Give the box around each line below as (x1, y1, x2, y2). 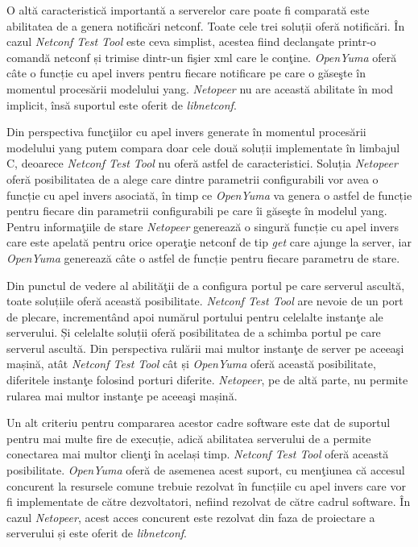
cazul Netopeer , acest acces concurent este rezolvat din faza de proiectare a (6, 508, 375, 525)
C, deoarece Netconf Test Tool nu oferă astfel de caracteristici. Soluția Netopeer (6, 155, 398, 172)
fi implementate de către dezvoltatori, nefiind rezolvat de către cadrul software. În (6, 493, 411, 510)
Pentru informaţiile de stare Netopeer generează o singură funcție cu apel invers (6, 218, 399, 234)
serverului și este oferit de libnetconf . (6, 524, 187, 541)
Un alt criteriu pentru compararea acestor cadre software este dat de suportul (6, 414, 391, 431)
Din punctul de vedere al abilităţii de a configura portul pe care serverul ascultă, (6, 276, 405, 293)
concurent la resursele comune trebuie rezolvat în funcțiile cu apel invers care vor (6, 477, 406, 494)
